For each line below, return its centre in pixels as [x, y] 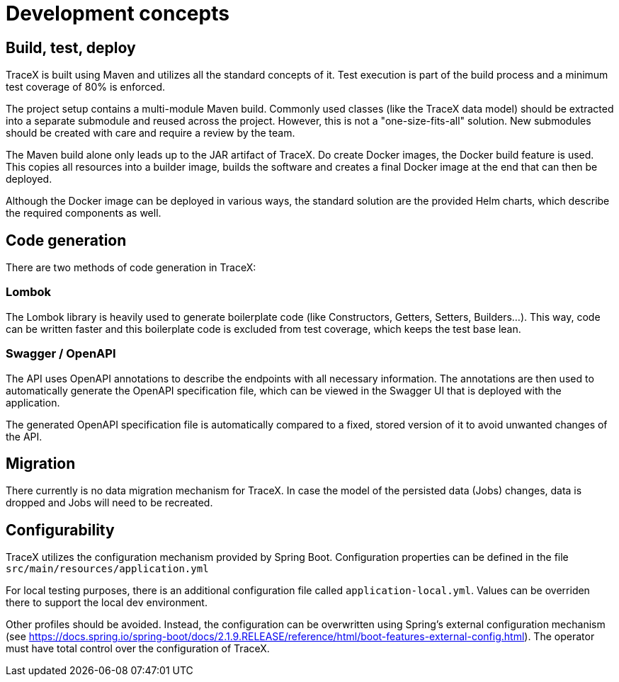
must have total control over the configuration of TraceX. [138, 649]
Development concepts [118, 13]
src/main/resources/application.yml [107, 569]
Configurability [60, 530]
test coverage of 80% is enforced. [86, 87]
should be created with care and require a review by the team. [151, 133]
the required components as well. [84, 213]
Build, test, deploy [71, 47]
